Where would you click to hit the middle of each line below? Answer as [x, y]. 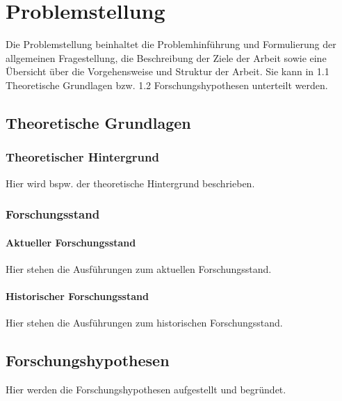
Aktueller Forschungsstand [71, 242]
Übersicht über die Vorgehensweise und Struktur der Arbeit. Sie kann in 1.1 [168, 71]
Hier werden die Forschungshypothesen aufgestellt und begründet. [146, 389]
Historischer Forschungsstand [77, 296]
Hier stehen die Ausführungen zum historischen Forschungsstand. [144, 323]
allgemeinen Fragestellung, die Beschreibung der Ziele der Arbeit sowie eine [166, 57]
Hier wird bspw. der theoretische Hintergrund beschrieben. [130, 183]
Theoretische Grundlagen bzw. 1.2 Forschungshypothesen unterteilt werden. [167, 85]
